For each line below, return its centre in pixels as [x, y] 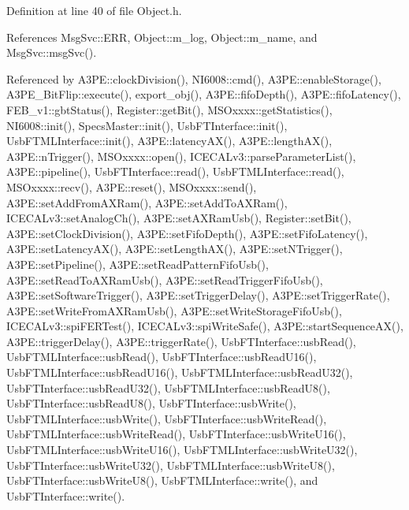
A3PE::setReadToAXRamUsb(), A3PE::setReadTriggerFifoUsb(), [165, 279]
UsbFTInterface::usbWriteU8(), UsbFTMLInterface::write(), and [162, 480]
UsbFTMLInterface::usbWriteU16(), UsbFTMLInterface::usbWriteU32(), [182, 450]
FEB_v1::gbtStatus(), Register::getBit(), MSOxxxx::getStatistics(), [169, 109]
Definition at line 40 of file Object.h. [94, 10]
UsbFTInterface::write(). [66, 495]
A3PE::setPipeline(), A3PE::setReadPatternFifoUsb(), [138, 264]
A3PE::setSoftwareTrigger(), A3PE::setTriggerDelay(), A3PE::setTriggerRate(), [198, 295]
